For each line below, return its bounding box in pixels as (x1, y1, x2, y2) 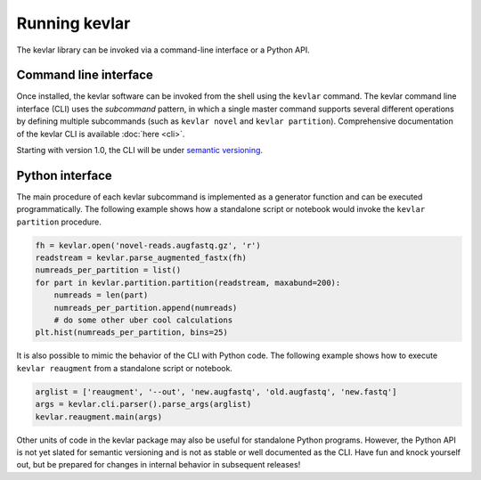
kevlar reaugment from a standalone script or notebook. (16, 362, 233, 373)
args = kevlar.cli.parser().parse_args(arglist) (35, 399, 252, 410)
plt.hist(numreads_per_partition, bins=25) (35, 328, 229, 338)
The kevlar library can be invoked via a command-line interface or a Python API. (16, 45, 311, 55)
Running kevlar (16, 13, 131, 33)
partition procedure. (16, 216, 102, 227)
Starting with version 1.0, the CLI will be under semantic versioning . (16, 145, 263, 156)
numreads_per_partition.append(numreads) (53, 303, 238, 313)
